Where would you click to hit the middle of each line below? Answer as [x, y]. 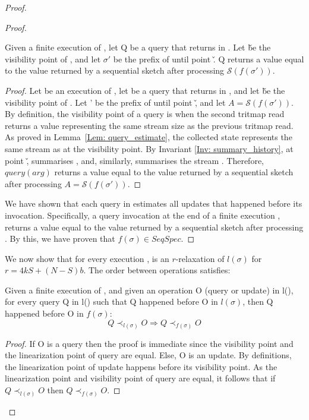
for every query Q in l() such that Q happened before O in [111, 301]
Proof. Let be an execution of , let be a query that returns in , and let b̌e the [145, 90]
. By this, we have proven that [60, 239]
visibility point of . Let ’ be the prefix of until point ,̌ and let [115, 102]
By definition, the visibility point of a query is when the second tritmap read [145, 114]
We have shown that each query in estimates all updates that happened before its [154, 203]
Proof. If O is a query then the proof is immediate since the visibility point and [149, 343]
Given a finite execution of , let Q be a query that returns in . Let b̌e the [138, 47]
